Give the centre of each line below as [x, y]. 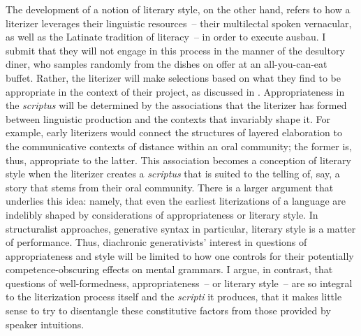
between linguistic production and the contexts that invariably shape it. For [168, 118]
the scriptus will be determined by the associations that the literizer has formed [176, 105]
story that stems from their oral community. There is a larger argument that [170, 187]
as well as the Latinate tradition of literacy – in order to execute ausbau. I [166, 37]
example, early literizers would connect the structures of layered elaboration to [174, 132]
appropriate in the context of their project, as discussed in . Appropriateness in [175, 91]
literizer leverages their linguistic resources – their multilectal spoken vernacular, [179, 23]
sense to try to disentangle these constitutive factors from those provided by [168, 311]
